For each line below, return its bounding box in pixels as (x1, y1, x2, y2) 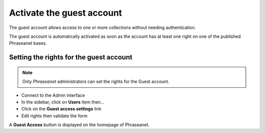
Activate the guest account (9, 7, 122, 18)
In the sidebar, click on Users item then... (21, 99, 105, 105)
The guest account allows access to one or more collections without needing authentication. (9, 25, 196, 30)
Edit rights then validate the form (21, 113, 88, 119)
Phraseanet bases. (9, 40, 47, 46)
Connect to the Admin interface (21, 92, 85, 98)
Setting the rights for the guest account (9, 53, 132, 61)
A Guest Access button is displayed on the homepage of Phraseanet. (9, 122, 150, 128)
